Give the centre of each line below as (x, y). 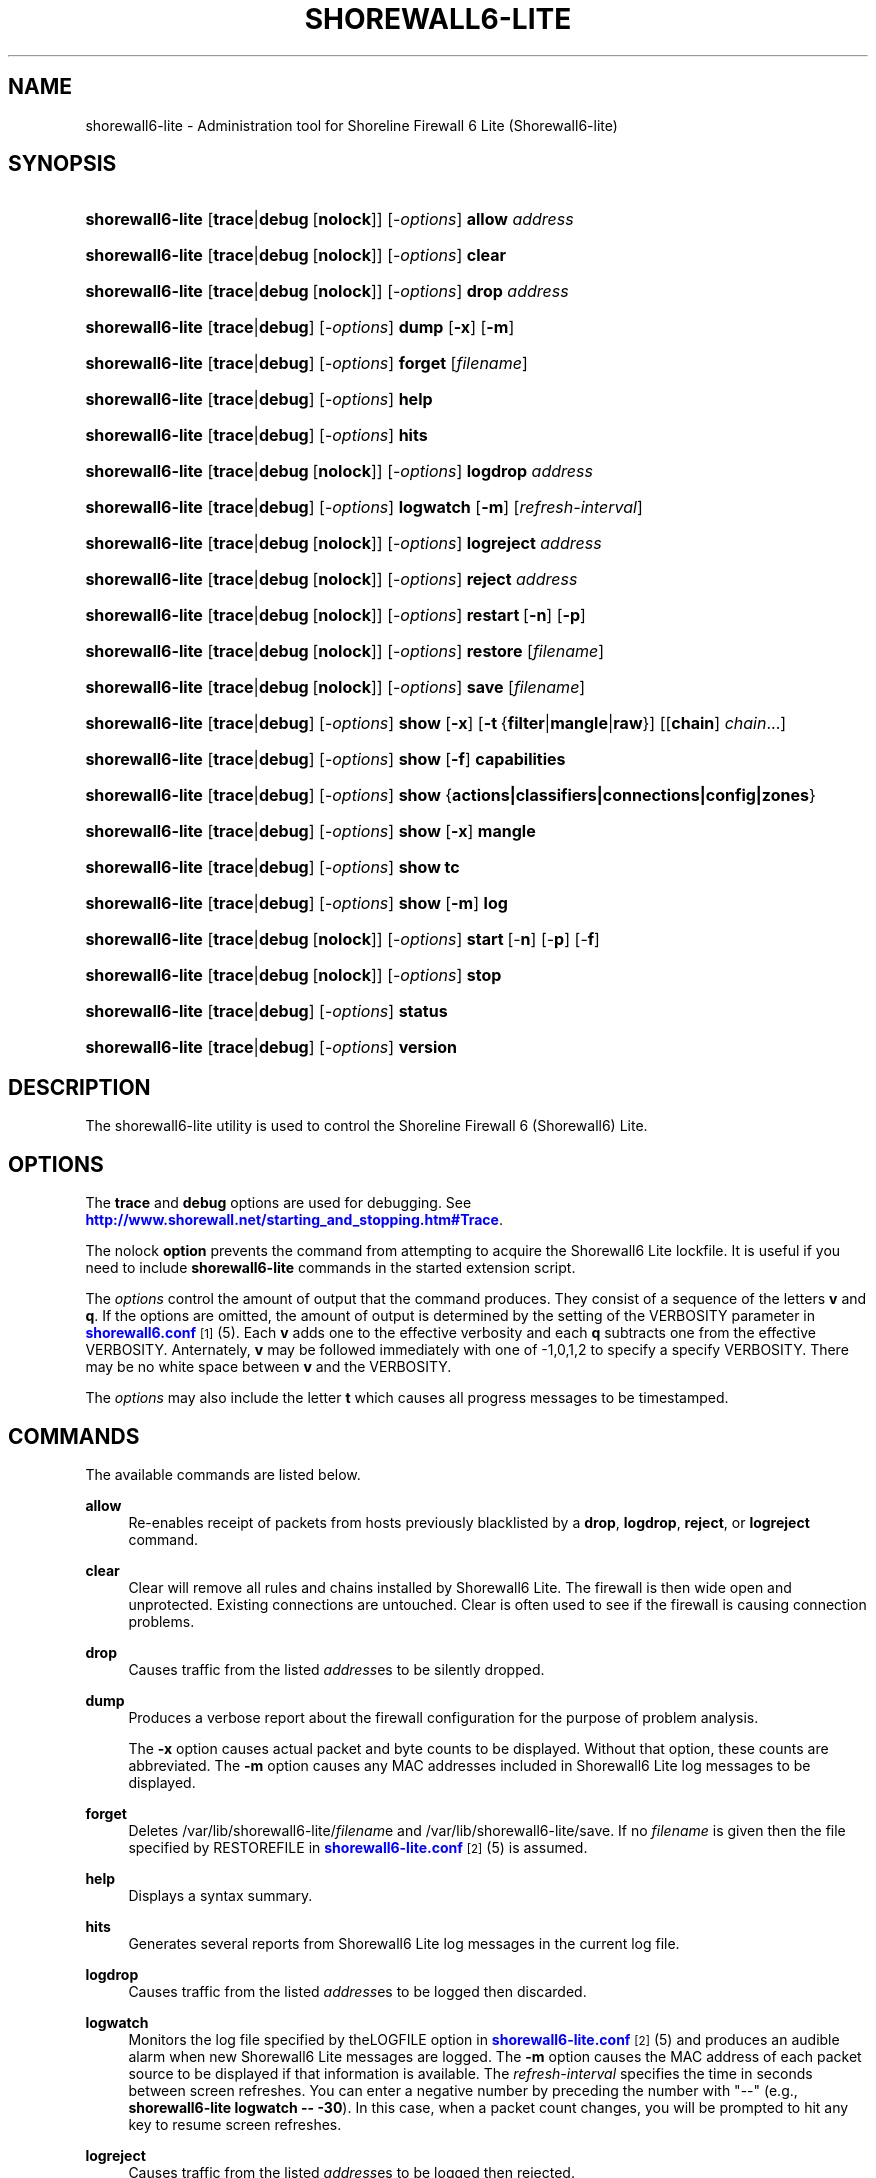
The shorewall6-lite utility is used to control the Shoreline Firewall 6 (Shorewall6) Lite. (366, 1126)
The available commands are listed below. (223, 1474)
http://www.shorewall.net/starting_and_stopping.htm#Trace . (294, 1220)
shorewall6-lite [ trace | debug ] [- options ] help (259, 399)
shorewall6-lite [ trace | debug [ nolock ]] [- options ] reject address (331, 579)
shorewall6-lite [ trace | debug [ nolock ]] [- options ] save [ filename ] (335, 687)
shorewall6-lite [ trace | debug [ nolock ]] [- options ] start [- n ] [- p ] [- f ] (342, 939)
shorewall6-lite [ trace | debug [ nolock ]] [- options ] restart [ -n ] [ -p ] (335, 615)
